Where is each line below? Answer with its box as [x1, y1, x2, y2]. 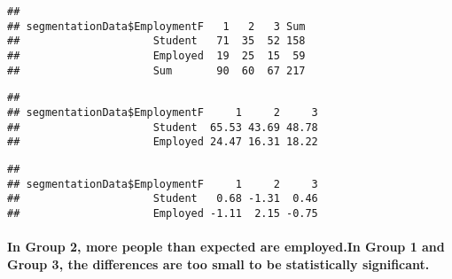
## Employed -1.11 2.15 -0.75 [7, 206, 318, 220]
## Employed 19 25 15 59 [7, 49, 306, 62]
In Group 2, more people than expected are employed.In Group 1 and [7, 237, 445, 256]
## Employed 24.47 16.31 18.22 [7, 136, 318, 149]
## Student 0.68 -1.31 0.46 [7, 192, 318, 205]
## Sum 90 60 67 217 [7, 64, 306, 77]
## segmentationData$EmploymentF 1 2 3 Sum [7, 19, 306, 33]
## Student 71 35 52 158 [7, 35, 306, 48]
